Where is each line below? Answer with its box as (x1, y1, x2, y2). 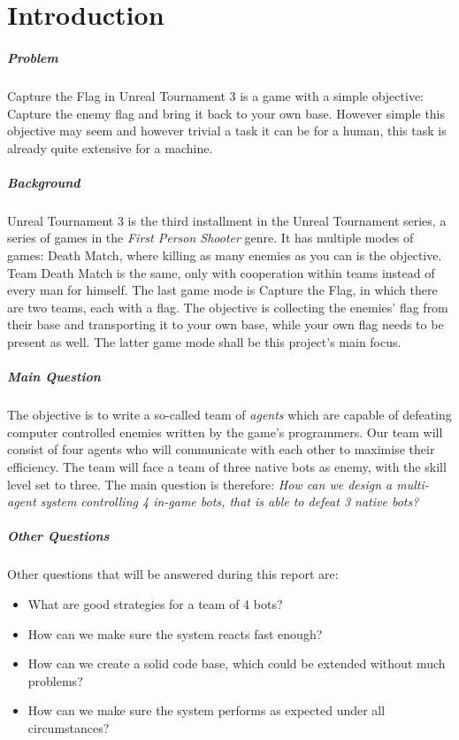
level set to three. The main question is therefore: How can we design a (7, 474, 393, 493)
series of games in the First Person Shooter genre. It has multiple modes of (7, 228, 414, 247)
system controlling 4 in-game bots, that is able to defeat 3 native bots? (40, 492, 419, 511)
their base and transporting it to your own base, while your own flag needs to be (7, 315, 444, 334)
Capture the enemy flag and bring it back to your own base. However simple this (7, 104, 446, 122)
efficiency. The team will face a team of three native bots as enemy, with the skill (7, 457, 447, 475)
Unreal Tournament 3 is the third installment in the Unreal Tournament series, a (7, 211, 447, 229)
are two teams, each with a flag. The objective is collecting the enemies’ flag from (7, 297, 448, 316)
